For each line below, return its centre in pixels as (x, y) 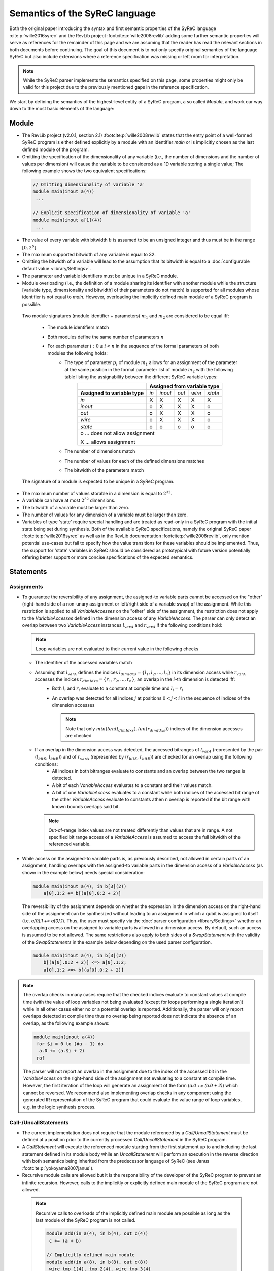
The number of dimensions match (100, 451)
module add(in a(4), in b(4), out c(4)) (97, 1234)
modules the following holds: (78, 353)
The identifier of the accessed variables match (83, 663)
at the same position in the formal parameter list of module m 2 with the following (149, 370)
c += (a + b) (65, 1241)
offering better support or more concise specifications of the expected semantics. (108, 557)
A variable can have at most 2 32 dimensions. (69, 500)
